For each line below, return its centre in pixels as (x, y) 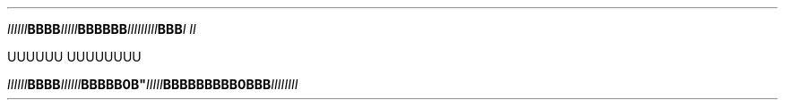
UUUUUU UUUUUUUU (74, 57)
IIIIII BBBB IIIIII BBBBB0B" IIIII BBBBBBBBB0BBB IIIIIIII (153, 84)
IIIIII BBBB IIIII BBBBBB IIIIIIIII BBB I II (102, 29)
